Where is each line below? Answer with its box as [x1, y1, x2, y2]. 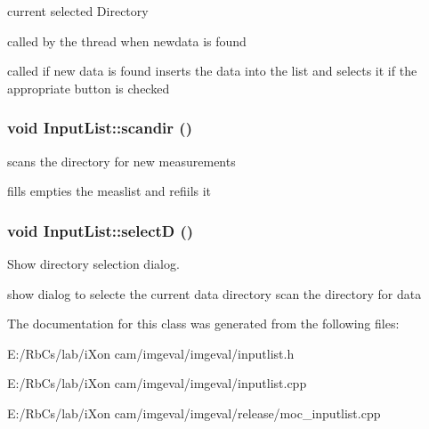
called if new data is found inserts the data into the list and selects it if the [7, 61, 417, 80]
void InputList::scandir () [7, 117, 192, 139]
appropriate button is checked [7, 78, 170, 97]
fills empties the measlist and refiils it [7, 182, 212, 200]
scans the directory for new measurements [7, 151, 236, 170]
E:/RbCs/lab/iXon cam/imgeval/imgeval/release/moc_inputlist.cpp [7, 403, 381, 422]
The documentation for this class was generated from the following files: [7, 314, 400, 333]
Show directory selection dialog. [7, 255, 180, 272]
